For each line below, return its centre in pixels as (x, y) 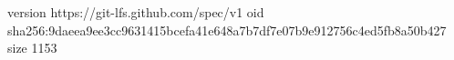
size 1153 (32, 48)
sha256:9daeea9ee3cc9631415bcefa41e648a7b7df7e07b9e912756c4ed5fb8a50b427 (227, 30)
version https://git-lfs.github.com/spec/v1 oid (136, 12)
